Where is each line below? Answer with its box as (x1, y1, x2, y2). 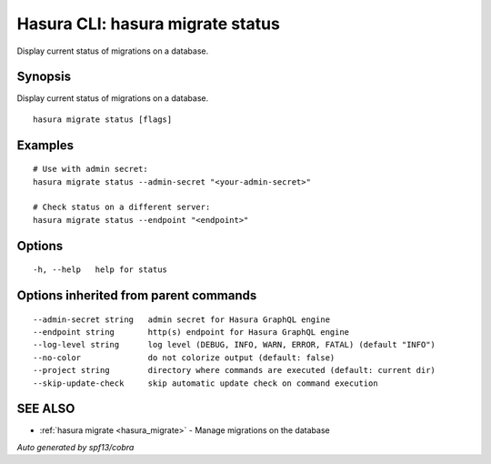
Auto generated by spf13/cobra (16, 441, 135, 452)
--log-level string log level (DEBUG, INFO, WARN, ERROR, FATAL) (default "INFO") (33, 339, 436, 350)
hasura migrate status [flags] (33, 114, 173, 125)
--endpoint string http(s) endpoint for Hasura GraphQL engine (33, 328, 350, 338)
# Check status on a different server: (33, 202, 211, 213)
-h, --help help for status (33, 265, 168, 275)
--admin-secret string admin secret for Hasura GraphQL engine (33, 314, 331, 325)
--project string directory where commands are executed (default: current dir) (33, 365, 436, 376)
